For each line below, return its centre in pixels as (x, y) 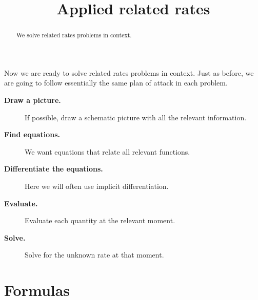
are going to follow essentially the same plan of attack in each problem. (116, 83)
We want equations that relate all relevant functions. (107, 151)
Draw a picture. (33, 100)
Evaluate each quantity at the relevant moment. (100, 220)
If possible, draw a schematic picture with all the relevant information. (136, 117)
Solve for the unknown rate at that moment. (94, 255)
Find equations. (32, 134)
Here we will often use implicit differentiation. (97, 186)
